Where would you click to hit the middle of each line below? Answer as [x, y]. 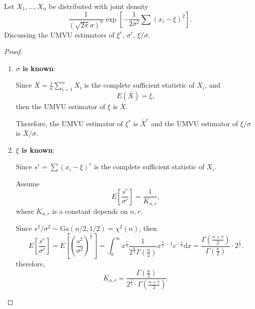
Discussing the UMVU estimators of [59, 34]
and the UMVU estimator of [195, 123]
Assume [27, 184]
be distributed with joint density [98, 6]
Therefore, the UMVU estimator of [69, 123]
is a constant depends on [90, 211]
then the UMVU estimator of [60, 106]
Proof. [13, 51]
